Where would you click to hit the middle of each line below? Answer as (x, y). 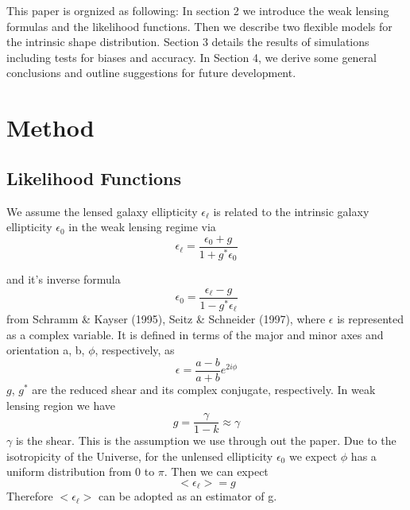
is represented (371, 319)
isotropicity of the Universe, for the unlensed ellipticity (140, 456)
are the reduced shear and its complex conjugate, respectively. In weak (204, 389)
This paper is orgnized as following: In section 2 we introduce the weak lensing (198, 10)
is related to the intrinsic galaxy (291, 211)
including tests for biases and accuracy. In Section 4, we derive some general (192, 57)
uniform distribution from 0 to (81, 471)
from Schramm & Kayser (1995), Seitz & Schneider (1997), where (166, 319)
